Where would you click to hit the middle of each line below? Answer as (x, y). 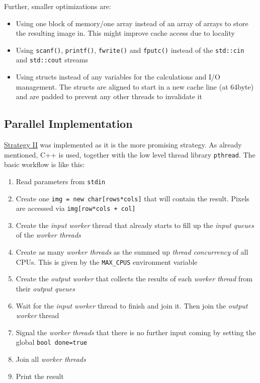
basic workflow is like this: (45, 164)
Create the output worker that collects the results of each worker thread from (134, 279)
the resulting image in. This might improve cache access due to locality (125, 33)
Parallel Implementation (68, 124)
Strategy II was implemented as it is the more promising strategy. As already (123, 145)
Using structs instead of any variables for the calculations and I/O (118, 77)
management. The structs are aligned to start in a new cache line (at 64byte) (135, 86)
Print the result (40, 376)
